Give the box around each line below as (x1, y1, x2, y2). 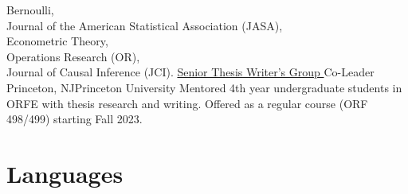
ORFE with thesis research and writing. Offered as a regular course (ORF (6, 95, 368, 111)
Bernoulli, (6, 2, 54, 17)
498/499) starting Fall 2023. (6, 111, 143, 127)
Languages (6, 157, 124, 189)
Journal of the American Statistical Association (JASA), (6, 17, 283, 33)
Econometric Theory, (6, 33, 108, 49)
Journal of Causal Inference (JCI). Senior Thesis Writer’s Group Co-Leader (6, 64, 375, 80)
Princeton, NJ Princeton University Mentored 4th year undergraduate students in (6, 79, 402, 95)
